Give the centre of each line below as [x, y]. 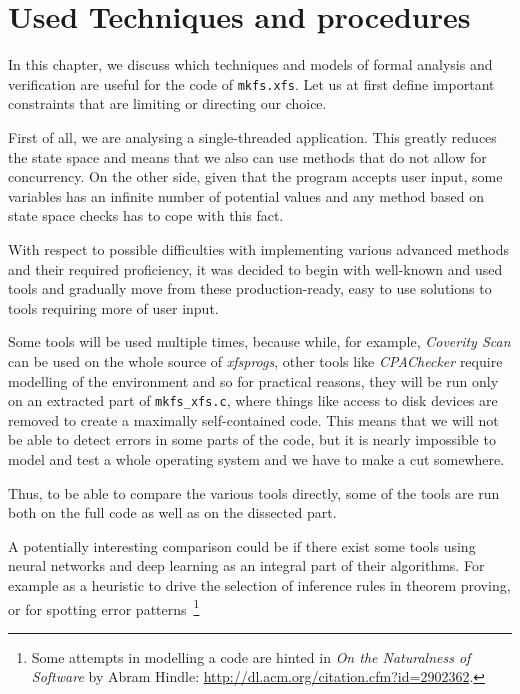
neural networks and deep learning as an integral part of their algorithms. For [246, 565]
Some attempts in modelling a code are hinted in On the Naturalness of [251, 656]
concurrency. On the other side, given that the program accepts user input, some [255, 176]
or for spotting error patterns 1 [104, 607]
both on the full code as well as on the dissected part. [172, 512]
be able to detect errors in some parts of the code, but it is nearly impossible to [252, 439]
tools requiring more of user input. [113, 307]
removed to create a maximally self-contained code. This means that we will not [253, 419]
